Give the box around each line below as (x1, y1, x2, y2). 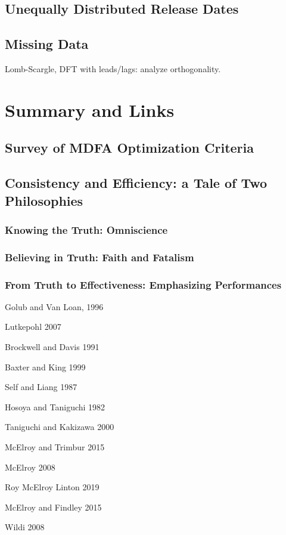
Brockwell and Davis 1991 (5, 341, 100, 352)
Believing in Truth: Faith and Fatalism (5, 249, 194, 264)
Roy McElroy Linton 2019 (5, 481, 100, 493)
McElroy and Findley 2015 (5, 500, 102, 513)
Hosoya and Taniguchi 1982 (5, 400, 105, 413)
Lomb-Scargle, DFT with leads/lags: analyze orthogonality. (5, 62, 221, 75)
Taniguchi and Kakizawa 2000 (5, 420, 114, 433)
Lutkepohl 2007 (5, 320, 61, 333)
